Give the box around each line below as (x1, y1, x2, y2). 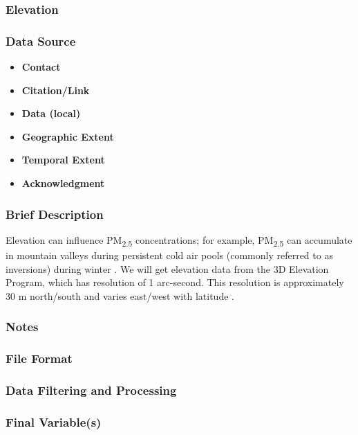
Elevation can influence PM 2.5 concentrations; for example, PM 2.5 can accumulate (6, 232, 352, 249)
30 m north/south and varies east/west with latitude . (6, 288, 234, 303)
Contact (21, 60, 61, 74)
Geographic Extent (21, 129, 114, 143)
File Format (6, 350, 73, 367)
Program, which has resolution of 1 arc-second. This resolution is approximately (6, 275, 344, 290)
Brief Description (6, 205, 104, 222)
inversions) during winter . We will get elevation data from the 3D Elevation (6, 261, 329, 276)
